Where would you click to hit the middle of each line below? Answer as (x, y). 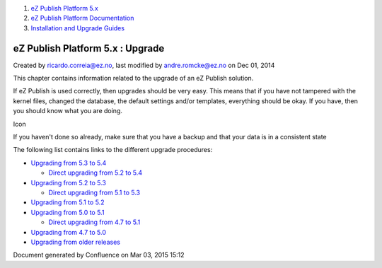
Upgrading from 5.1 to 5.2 (68, 202)
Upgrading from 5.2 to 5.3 (68, 182)
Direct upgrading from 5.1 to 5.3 (94, 192)
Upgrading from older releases (75, 242)
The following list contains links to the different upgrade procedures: (113, 150)
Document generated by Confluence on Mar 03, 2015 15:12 (99, 255)
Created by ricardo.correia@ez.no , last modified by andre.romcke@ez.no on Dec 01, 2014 (144, 65)
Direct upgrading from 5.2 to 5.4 (95, 173)
